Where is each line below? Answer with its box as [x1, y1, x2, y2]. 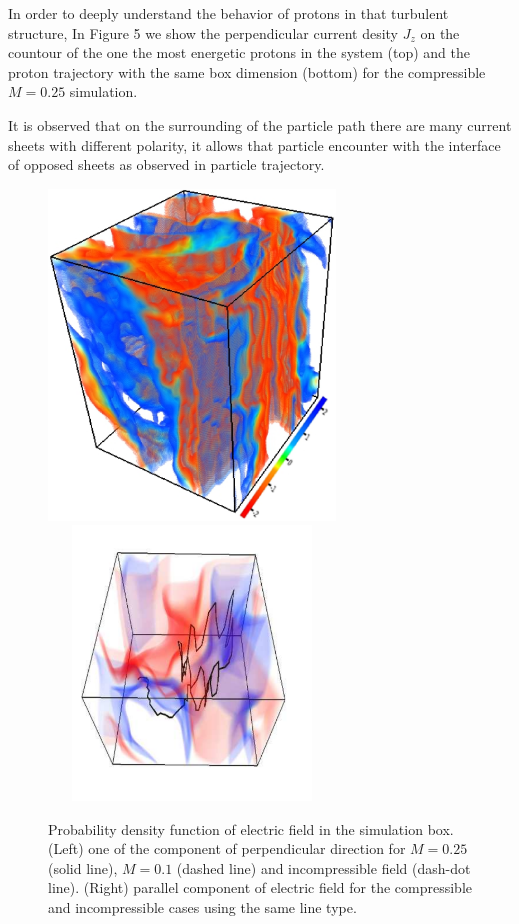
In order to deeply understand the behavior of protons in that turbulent [8, 3, 449, 23]
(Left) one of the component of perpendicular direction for [48, 838, 406, 859]
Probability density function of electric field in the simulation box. [48, 818, 454, 839]
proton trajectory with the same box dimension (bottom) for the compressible [8, 61, 486, 82]
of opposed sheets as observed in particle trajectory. [8, 154, 325, 175]
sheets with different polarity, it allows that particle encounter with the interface [8, 134, 501, 155]
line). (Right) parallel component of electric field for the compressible [48, 877, 473, 898]
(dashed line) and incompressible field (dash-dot [176, 857, 471, 878]
